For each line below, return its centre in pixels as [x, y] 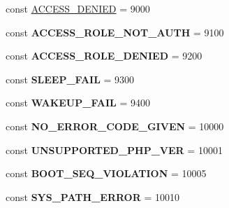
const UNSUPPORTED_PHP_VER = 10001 [114, 150]
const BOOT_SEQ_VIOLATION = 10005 [106, 173]
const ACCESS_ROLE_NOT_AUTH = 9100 [115, 32]
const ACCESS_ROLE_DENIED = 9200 [104, 56]
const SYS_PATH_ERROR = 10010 [93, 196]
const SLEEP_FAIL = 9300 [70, 79]
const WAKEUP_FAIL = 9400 [78, 103]
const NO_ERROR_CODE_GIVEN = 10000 [115, 126]
